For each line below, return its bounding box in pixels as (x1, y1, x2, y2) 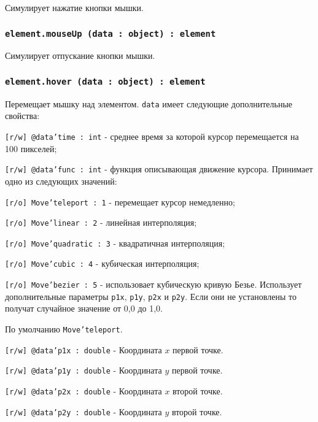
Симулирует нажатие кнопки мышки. (5, 1, 144, 13)
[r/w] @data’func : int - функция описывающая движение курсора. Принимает (5, 163, 313, 175)
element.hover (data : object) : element (5, 76, 206, 86)
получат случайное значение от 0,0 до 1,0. (5, 302, 163, 315)
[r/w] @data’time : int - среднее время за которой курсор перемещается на (5, 130, 299, 142)
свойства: (5, 109, 40, 122)
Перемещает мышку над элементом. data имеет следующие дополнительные (5, 97, 293, 110)
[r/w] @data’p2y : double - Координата (5, 405, 162, 418)
